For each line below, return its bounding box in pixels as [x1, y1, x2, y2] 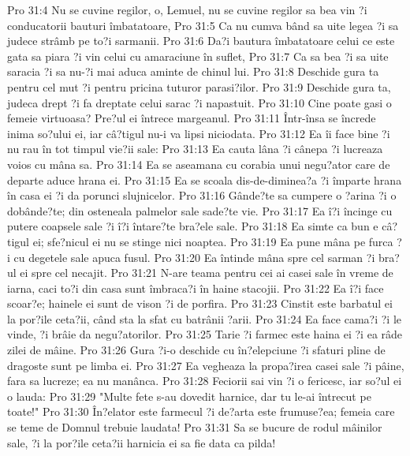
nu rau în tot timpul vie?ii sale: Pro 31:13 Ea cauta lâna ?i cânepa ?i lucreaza [7, 140, 383, 157]
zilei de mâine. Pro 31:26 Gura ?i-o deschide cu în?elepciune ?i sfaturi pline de [7, 342, 386, 358]
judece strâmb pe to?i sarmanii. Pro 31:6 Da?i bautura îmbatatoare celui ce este [7, 32, 395, 49]
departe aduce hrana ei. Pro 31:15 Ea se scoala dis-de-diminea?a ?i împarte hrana [7, 171, 402, 188]
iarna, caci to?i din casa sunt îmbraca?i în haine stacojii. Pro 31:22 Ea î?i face [7, 279, 384, 296]
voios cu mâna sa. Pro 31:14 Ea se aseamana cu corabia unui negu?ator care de [7, 155, 390, 172]
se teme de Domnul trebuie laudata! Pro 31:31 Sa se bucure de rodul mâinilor [7, 419, 382, 435]
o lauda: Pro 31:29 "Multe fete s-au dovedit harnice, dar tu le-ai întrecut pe [7, 387, 371, 404]
